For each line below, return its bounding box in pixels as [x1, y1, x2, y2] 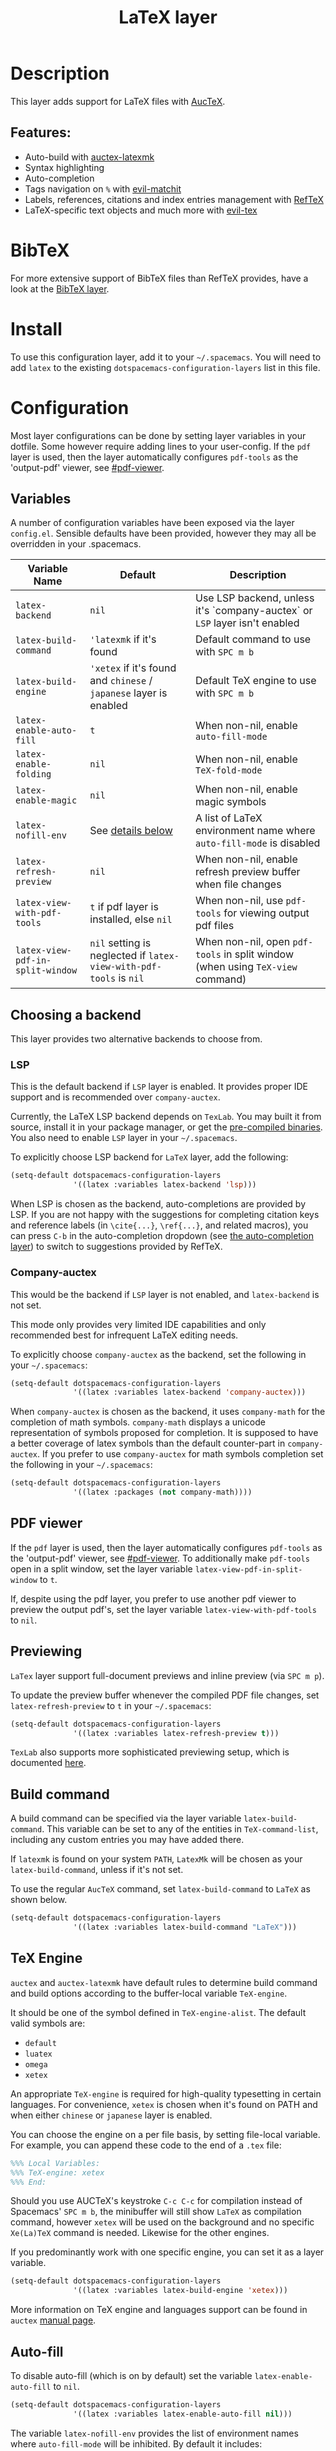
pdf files [195, 919, 235, 933]
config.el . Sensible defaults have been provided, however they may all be [10, 527, 317, 540]
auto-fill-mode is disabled [195, 836, 321, 850]
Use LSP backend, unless [195, 591, 315, 605]
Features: [10, 124, 72, 141]
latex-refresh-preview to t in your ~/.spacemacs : [10, 1699, 212, 1711]
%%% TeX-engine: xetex [10, 2167, 105, 2178]
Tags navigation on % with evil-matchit [24, 182, 182, 195]
